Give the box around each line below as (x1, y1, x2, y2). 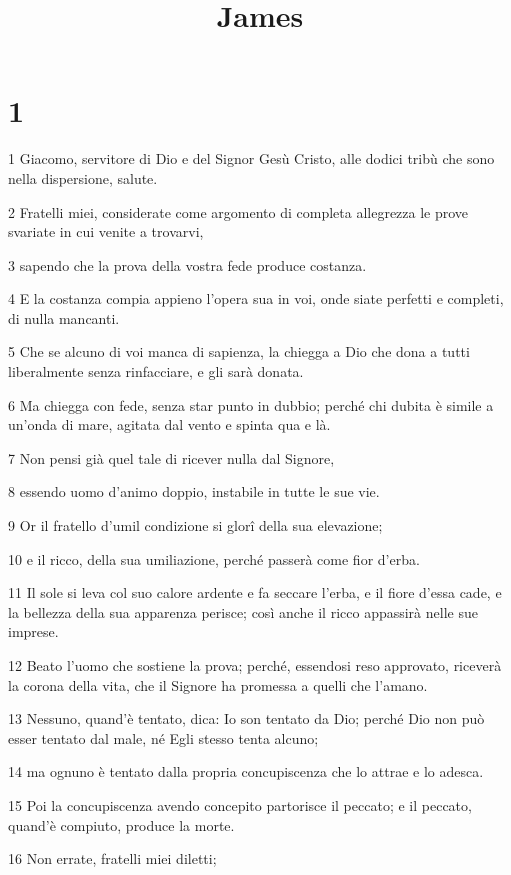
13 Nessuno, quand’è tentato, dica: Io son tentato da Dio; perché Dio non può (8, 708, 485, 729)
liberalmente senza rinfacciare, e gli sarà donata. (8, 361, 304, 382)
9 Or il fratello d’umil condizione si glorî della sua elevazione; (8, 515, 383, 536)
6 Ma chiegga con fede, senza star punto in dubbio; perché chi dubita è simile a (8, 394, 494, 415)
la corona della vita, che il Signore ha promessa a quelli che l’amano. (8, 674, 428, 695)
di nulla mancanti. (8, 307, 120, 328)
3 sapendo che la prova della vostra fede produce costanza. (8, 254, 367, 275)
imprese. (8, 621, 59, 642)
